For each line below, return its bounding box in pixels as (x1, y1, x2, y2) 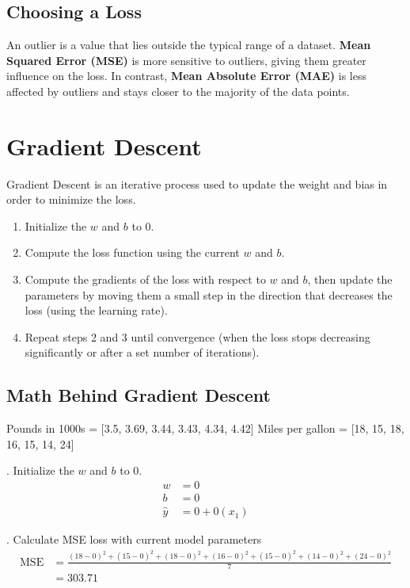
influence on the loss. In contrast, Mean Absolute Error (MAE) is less (6, 67, 366, 84)
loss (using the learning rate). (25, 302, 168, 319)
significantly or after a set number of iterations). (25, 344, 260, 361)
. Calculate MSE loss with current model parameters (6, 531, 262, 548)
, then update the (307, 271, 393, 288)
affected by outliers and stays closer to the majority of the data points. (6, 82, 350, 99)
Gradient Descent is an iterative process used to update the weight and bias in (6, 175, 388, 192)
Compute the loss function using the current (25, 244, 240, 261)
